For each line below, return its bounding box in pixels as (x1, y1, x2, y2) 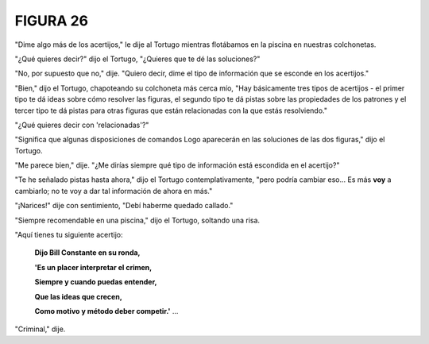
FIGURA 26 (14, 12, 89, 29)
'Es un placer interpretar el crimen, (34, 262, 153, 272)
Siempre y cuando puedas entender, (34, 277, 157, 287)
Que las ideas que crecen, (34, 292, 122, 301)
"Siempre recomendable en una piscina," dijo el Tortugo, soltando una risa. (14, 215, 261, 225)
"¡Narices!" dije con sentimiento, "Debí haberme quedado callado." (14, 201, 234, 211)
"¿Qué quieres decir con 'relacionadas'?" (14, 120, 149, 129)
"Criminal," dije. (14, 324, 66, 334)
